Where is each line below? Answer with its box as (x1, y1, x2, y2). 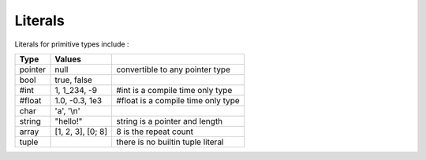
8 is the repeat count (115, 126, 193, 137)
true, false (54, 74, 92, 85)
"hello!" (54, 115, 83, 126)
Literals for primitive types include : (14, 39, 129, 49)
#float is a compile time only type (115, 95, 240, 106)
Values (54, 54, 82, 65)
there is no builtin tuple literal (115, 136, 224, 147)
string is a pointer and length (115, 115, 223, 126)
